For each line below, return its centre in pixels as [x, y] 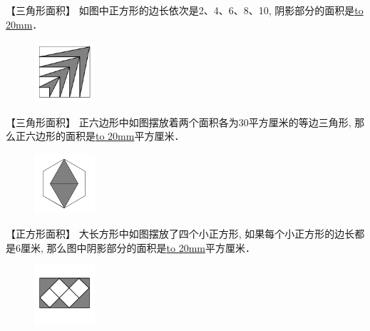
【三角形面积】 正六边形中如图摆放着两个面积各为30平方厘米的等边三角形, [179, 122]
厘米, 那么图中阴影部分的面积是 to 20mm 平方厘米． [138, 247]
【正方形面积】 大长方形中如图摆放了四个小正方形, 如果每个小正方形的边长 [180, 234]
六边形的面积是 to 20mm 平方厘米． [105, 136]
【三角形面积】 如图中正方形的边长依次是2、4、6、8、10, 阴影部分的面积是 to [185, 10]
